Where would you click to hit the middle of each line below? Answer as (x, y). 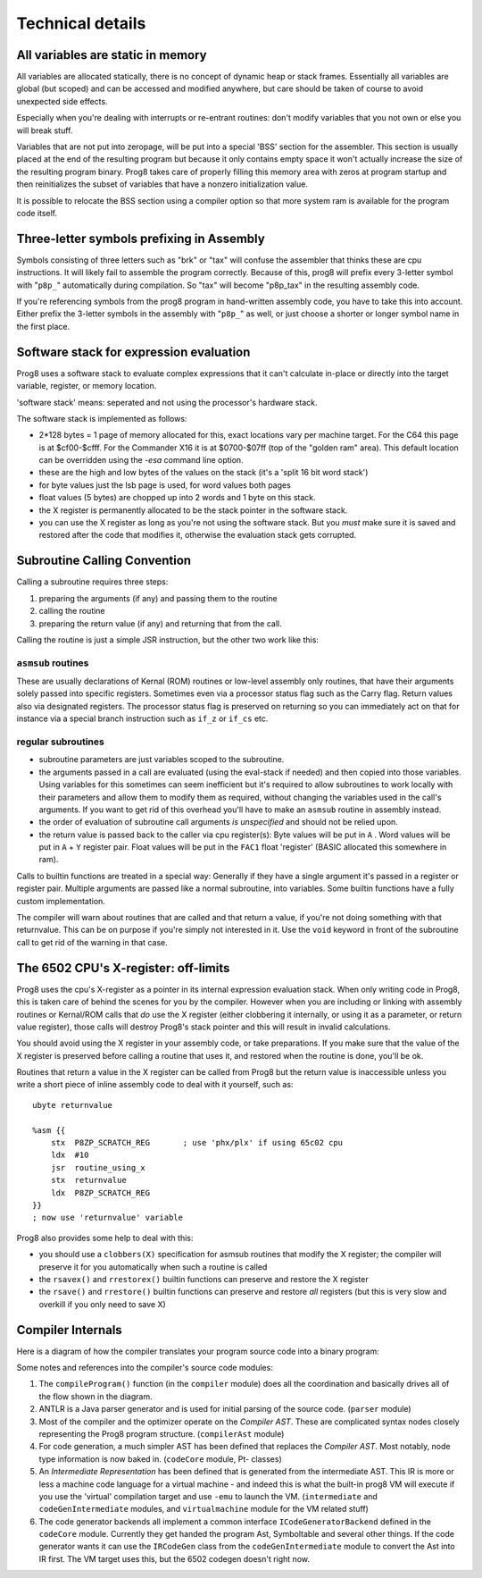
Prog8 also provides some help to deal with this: (105, 1238)
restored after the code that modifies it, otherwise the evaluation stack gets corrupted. (198, 535)
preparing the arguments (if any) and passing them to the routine (158, 598)
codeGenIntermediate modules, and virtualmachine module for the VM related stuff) (204, 1509)
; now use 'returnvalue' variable (108, 1218)
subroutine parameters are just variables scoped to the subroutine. (162, 760)
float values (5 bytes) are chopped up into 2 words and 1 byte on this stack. (177, 498)
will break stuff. (45, 130)
